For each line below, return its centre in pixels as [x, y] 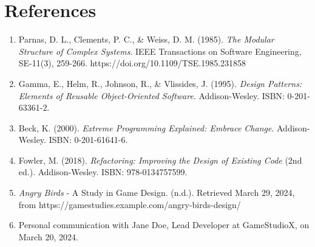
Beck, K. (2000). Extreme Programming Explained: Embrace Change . [146, 127]
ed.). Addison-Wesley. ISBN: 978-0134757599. [103, 172]
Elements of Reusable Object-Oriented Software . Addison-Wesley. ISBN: [151, 95]
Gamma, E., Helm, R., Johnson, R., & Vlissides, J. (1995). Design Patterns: [160, 83]
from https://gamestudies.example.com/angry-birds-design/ [130, 204]
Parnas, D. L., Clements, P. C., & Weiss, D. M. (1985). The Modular [146, 39]
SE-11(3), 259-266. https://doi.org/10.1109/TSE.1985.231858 [132, 63]
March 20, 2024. [48, 236]
